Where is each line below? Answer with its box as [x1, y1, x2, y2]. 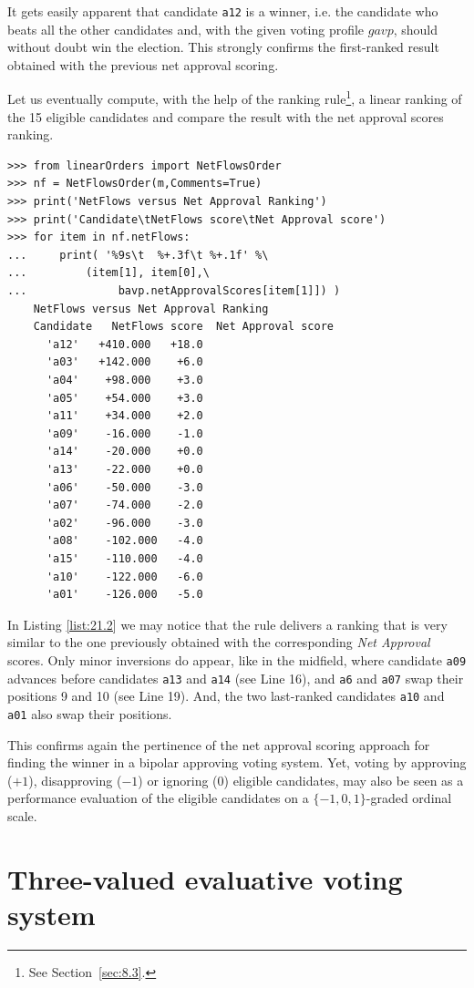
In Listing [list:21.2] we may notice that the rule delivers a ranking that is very [7, 614, 448, 633]
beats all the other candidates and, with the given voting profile [7, 19, 365, 38]
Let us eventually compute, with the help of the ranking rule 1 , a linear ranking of [7, 87, 462, 108]
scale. [7, 806, 37, 825]
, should [393, 19, 438, 38]
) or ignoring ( [138, 770, 218, 789]
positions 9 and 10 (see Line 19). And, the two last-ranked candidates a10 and [7, 686, 445, 705]
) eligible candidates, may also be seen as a [223, 770, 464, 789]
